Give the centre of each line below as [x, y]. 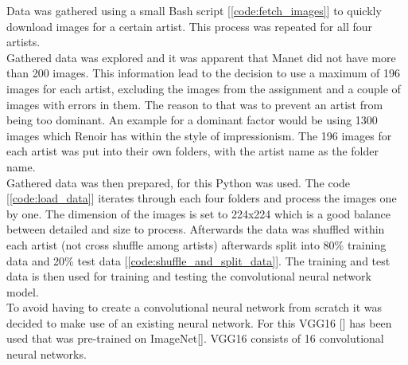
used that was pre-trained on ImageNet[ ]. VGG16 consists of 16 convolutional [195, 338]
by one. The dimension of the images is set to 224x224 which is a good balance [198, 213]
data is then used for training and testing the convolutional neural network [189, 276]
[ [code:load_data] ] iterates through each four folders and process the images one [202, 198]
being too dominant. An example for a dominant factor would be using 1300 [192, 120]
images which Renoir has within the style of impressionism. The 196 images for [199, 135]
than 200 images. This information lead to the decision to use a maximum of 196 [203, 73]
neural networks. [47, 354]
